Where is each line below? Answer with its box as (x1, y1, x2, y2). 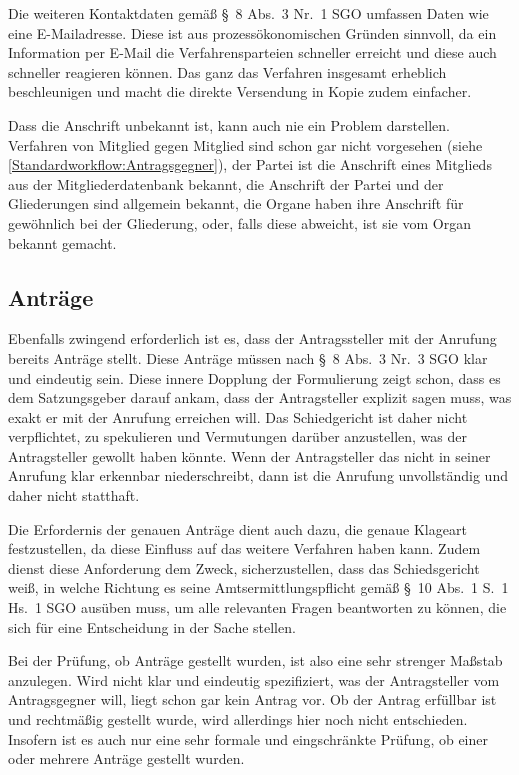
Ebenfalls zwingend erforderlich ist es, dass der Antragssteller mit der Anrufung (8, 328, 497, 349)
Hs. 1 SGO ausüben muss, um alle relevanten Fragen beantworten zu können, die (8, 597, 507, 618)
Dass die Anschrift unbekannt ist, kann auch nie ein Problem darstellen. (8, 114, 450, 135)
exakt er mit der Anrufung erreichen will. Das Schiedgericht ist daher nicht (8, 406, 468, 427)
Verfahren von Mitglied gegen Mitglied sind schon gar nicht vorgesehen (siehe (8, 134, 483, 155)
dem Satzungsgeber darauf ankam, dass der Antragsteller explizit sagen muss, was (8, 387, 512, 408)
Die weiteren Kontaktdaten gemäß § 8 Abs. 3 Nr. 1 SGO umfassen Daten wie (8, 3, 489, 23)
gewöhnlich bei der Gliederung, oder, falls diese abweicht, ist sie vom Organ (8, 212, 471, 233)
